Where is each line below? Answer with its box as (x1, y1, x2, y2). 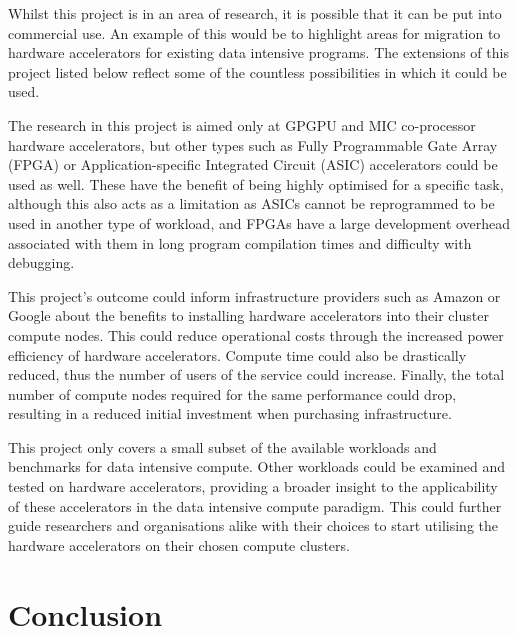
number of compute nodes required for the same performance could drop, (8, 383, 457, 404)
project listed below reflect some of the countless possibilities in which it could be (8, 61, 507, 82)
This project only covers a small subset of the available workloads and (8, 436, 437, 457)
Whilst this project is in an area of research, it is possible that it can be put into (8, 3, 502, 23)
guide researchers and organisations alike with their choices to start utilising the (8, 515, 498, 536)
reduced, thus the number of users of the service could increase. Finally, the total (8, 364, 505, 385)
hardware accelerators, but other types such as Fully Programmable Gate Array (8, 134, 498, 155)
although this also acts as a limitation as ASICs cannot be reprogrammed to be (8, 193, 495, 214)
